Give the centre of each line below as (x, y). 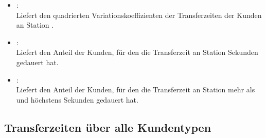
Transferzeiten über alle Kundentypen (108, 127)
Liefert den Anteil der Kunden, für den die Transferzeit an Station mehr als (136, 90)
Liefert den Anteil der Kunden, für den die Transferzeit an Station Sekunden (137, 52)
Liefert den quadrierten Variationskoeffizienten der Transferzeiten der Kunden (139, 15)
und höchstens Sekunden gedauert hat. (77, 99)
